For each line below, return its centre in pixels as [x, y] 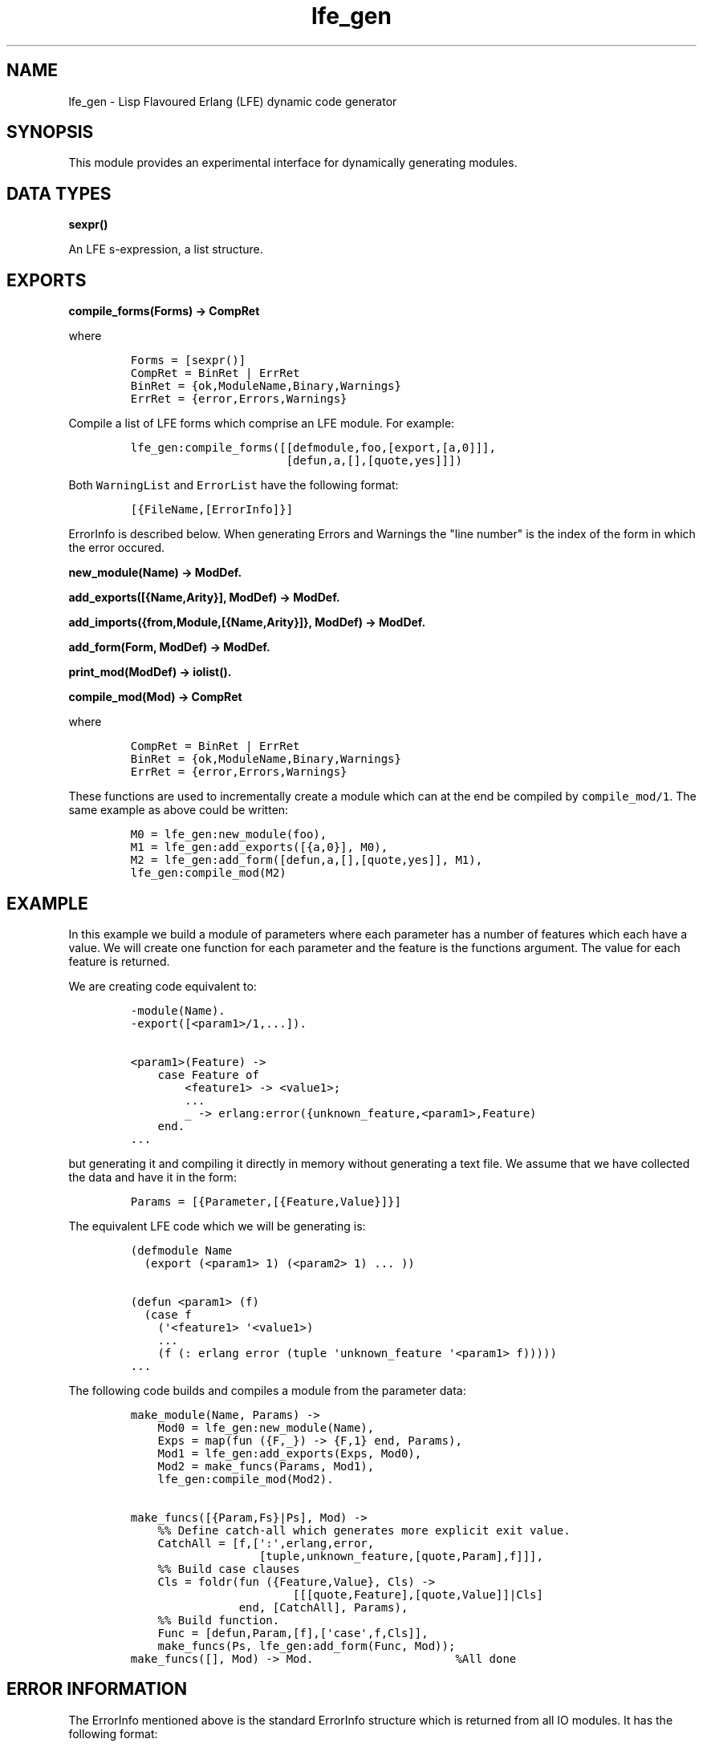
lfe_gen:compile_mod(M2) [208, 873]
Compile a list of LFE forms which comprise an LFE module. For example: [262, 424]
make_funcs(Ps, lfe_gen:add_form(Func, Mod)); [307, 1646]
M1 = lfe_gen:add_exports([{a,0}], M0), [259, 847]
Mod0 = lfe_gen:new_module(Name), [266, 1427]
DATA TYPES [59, 193]
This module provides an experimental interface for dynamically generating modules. [293, 163]
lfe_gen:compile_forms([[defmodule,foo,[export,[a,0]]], [313, 448]
